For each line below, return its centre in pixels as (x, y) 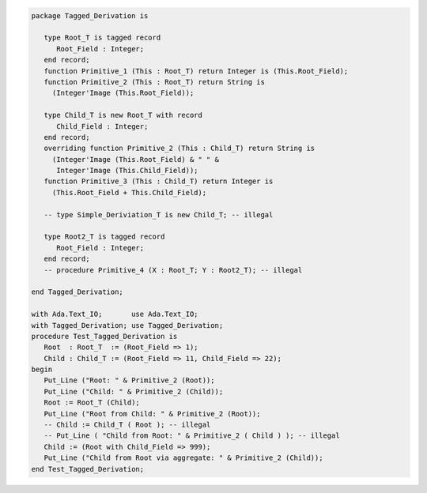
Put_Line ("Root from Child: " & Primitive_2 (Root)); (152, 414)
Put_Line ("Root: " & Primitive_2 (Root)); (129, 380)
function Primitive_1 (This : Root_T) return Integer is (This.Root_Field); (196, 71)
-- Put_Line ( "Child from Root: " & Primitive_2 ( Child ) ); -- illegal (192, 436)
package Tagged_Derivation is (90, 15)
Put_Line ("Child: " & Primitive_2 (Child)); (134, 391)
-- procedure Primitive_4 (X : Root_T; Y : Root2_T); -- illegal (173, 270)
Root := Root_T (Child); (92, 403)
